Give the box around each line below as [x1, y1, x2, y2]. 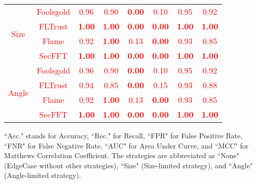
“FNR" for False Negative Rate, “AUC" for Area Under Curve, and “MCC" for [4, 140, 249, 151]
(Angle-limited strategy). [4, 170, 81, 180]
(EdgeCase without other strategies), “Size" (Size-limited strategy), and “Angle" [4, 160, 253, 170]
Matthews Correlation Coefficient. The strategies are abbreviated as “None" [4, 150, 239, 161]
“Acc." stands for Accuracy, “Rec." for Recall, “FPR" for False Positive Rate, [4, 130, 243, 140]
